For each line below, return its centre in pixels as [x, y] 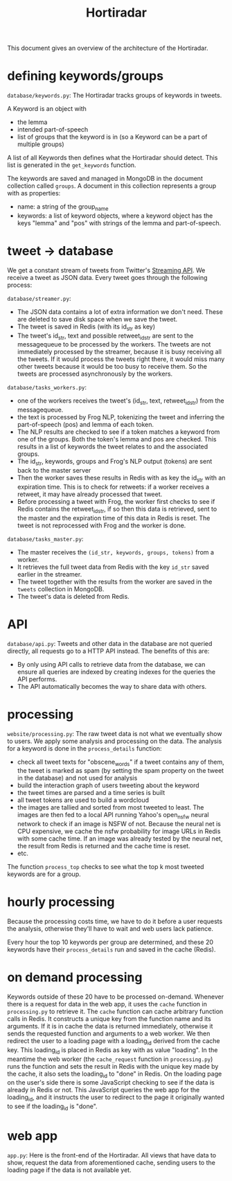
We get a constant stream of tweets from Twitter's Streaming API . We [106, 270]
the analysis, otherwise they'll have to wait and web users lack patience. [110, 929]
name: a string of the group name [63, 207]
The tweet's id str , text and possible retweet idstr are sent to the [105, 336]
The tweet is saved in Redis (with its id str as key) [86, 327]
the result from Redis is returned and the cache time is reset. [104, 846]
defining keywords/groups [86, 76]
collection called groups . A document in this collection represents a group [112, 186]
